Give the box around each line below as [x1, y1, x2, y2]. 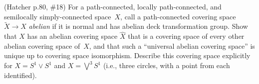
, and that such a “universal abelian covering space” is [89, 40, 255, 51]
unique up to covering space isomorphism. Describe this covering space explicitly [4, 50, 251, 61]
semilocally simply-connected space [4, 11, 111, 21]
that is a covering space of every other [128, 31, 245, 41]
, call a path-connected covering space [120, 11, 236, 21]
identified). [4, 70, 37, 80]
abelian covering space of [4, 40, 80, 51]
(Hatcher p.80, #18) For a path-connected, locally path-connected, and [4, 1, 222, 11]
